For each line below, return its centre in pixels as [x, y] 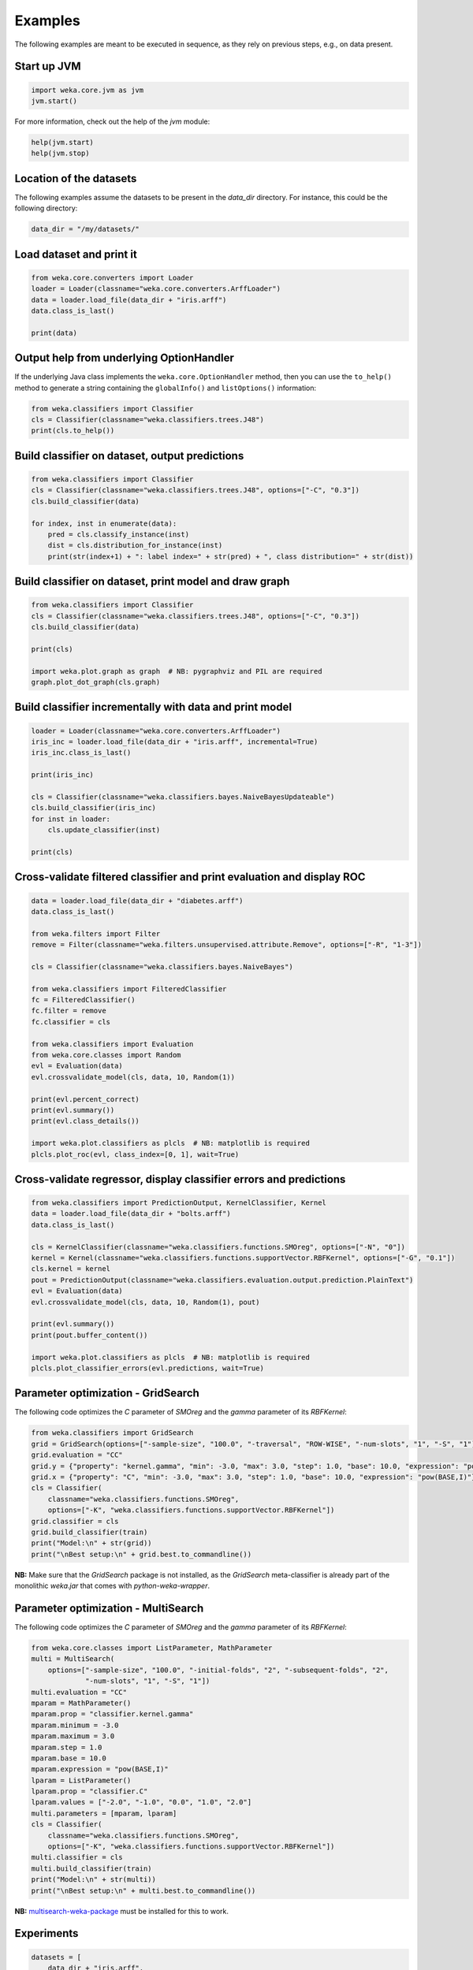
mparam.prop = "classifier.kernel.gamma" [112, 1714]
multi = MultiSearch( [73, 1659]
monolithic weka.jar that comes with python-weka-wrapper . [112, 1586]
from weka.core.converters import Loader [112, 277]
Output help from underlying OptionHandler [124, 358]
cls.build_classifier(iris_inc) [94, 808]
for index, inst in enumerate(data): [104, 523]
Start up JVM [48, 67]
